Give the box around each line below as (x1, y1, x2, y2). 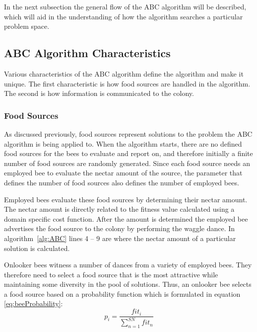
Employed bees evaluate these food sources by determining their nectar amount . (4, 194, 248, 204)
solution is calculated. (4, 243, 70, 253)
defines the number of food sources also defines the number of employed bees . (4, 177, 239, 187)
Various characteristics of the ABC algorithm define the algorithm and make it (4, 68, 244, 79)
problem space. (4, 21, 50, 31)
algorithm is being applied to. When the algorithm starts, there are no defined (4, 138, 242, 149)
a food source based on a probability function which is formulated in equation (4, 288, 241, 299)
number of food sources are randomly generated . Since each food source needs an (4, 158, 250, 168)
